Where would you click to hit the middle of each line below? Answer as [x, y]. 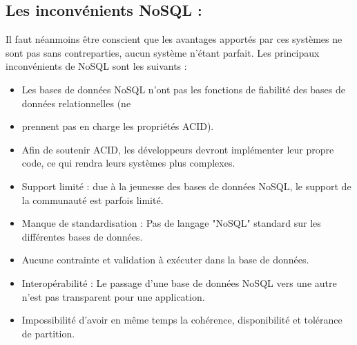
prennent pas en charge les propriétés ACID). [118, 126]
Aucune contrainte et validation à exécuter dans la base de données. [165, 260]
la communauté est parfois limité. [93, 199]
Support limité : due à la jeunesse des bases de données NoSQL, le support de [186, 186]
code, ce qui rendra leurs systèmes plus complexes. [128, 163]
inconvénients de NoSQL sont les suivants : [96, 66]
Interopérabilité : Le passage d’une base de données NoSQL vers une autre [179, 282]
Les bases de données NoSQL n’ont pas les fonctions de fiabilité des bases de [183, 89]
